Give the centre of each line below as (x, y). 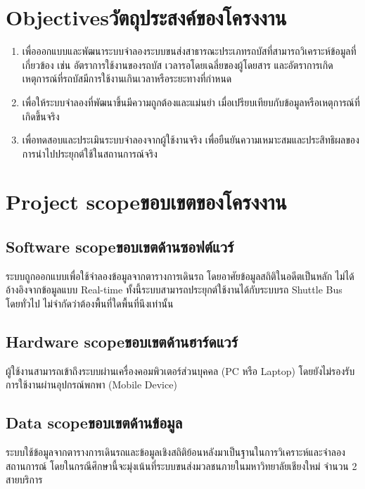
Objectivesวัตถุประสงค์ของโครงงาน (146, 17)
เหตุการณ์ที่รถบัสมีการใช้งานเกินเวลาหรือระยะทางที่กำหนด (127, 78)
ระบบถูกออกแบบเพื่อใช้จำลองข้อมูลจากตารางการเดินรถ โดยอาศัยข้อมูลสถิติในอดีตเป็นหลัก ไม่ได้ (180, 275)
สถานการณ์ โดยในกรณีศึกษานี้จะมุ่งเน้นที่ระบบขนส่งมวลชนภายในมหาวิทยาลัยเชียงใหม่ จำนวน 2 (181, 465)
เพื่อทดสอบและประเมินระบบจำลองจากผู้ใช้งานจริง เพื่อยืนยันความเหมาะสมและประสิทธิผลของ (191, 140)
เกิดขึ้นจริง (41, 116)
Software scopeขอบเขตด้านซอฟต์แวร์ (120, 247)
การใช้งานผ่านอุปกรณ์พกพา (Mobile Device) (91, 385)
